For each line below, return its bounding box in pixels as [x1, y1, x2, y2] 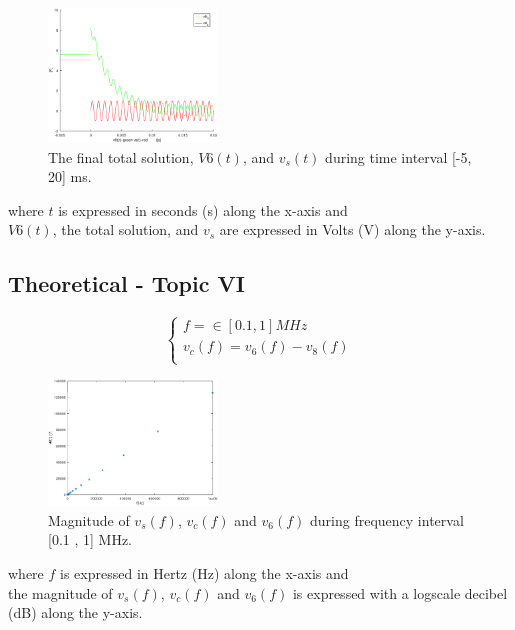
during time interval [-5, [325, 146, 472, 167]
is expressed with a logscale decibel [292, 582, 508, 603]
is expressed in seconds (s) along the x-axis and [58, 199, 348, 220]
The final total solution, [48, 146, 194, 167]
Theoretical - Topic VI [8, 268, 245, 299]
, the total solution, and [52, 219, 199, 240]
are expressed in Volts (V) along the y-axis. [219, 219, 486, 240]
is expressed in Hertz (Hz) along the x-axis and [60, 563, 349, 584]
